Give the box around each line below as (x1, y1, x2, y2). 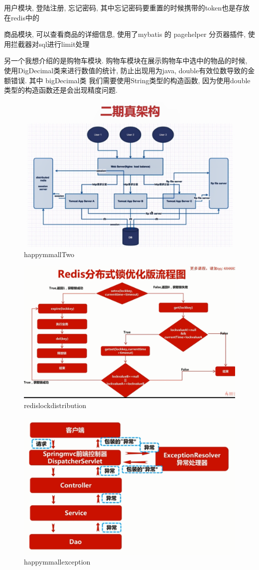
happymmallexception (24, 557, 91, 567)
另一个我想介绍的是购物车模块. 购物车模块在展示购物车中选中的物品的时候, (4, 55, 248, 66)
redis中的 (10, 12, 39, 22)
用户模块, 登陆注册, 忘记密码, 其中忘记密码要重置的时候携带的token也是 (4, 2, 236, 12)
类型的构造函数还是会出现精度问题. (4, 85, 118, 95)
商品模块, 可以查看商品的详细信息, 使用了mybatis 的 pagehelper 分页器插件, (4, 29, 246, 39)
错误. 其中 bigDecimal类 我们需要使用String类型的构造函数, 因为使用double (10, 75, 251, 85)
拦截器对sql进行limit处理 (10, 38, 90, 49)
